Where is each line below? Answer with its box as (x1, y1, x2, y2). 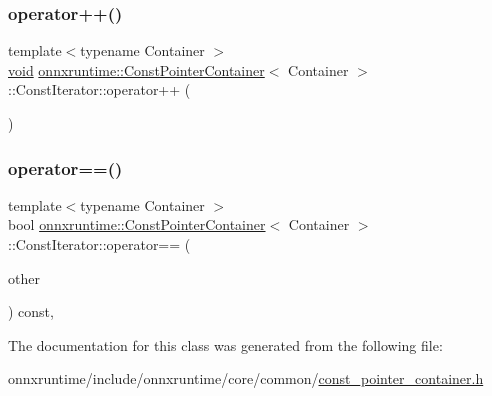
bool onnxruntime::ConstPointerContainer (8, 214, 266, 235)
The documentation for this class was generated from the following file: (8, 334, 443, 355)
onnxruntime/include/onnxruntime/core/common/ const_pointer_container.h (8, 368, 484, 389)
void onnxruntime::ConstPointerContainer (8, 59, 265, 80)
